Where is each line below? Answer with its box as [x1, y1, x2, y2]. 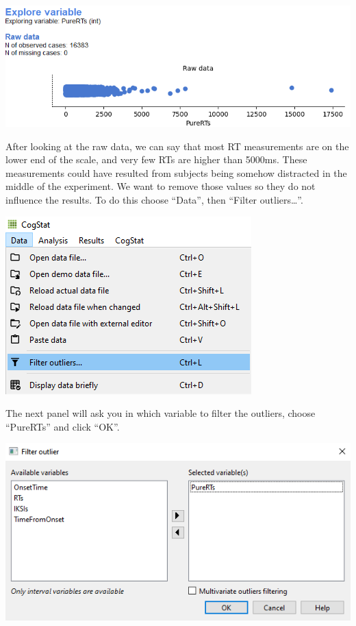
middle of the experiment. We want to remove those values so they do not [5, 179, 316, 193]
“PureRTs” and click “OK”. [5, 419, 120, 433]
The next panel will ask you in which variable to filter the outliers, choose [5, 406, 316, 420]
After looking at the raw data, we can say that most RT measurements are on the [5, 139, 349, 153]
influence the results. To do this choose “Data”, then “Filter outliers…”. [5, 192, 303, 206]
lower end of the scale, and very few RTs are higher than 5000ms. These [5, 152, 307, 167]
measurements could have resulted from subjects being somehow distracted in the [5, 165, 347, 180]
